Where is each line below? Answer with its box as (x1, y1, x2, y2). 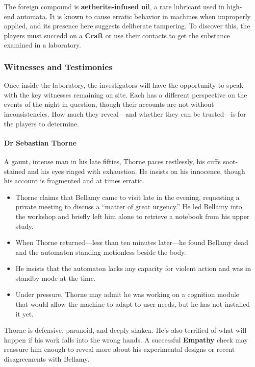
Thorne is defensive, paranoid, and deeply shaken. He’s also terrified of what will (4, 325, 247, 335)
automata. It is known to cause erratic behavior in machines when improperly (17, 11, 251, 21)
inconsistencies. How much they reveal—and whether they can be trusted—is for (4, 108, 246, 119)
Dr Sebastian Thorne (4, 137, 76, 147)
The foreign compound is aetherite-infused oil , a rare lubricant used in (4, 1, 225, 11)
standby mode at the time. (15, 272, 96, 283)
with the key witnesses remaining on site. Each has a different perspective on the (4, 89, 247, 99)
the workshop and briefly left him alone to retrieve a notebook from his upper (15, 211, 250, 221)
